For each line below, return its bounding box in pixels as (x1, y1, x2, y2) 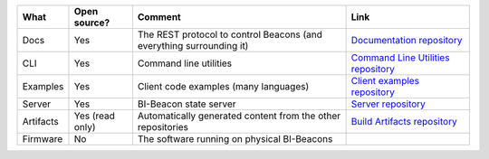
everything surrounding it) (137, 40, 249, 51)
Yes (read (73, 109, 115, 122)
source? (73, 16, 110, 29)
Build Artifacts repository (350, 116, 457, 127)
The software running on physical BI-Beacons (137, 133, 333, 145)
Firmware (22, 133, 63, 145)
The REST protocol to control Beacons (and (137, 28, 323, 41)
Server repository (350, 98, 426, 110)
